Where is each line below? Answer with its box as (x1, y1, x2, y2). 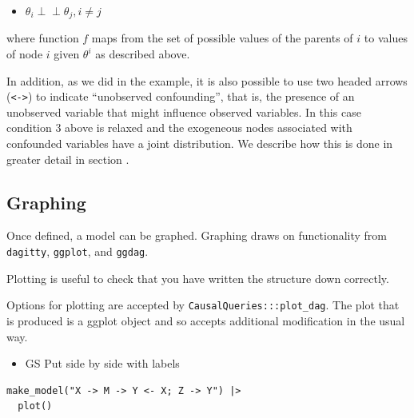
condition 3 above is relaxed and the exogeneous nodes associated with (6, 119, 352, 136)
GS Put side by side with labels (25, 355, 180, 372)
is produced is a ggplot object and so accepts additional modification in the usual (6, 312, 405, 328)
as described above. (95, 46, 190, 62)
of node (6, 46, 43, 62)
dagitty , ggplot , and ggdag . (6, 243, 149, 260)
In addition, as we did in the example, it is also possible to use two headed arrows (6, 72, 408, 89)
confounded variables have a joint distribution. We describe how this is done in (6, 135, 393, 152)
